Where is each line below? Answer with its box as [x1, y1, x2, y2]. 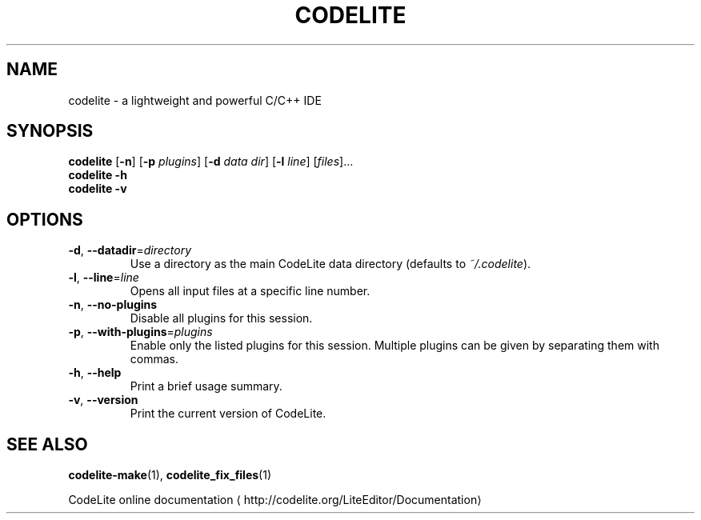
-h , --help [68, 366, 122, 380]
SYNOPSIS [6, 121, 94, 142]
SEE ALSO [6, 434, 88, 454]
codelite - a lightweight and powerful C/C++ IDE [68, 93, 322, 107]
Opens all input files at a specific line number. [130, 284, 371, 298]
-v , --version [68, 393, 138, 407]
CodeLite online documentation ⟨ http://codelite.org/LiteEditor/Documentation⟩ [68, 493, 482, 507]
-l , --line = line [68, 270, 139, 285]
